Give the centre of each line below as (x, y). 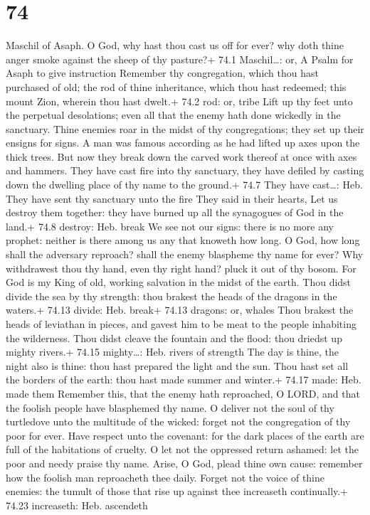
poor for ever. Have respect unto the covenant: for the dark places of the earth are (185, 435)
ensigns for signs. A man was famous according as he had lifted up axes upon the (183, 143)
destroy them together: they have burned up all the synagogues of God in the (175, 212)
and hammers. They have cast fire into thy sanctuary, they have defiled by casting (185, 170)
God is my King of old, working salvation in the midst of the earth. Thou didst (179, 282)
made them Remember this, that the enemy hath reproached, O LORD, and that (183, 393)
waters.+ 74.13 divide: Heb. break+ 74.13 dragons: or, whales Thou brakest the (180, 310)
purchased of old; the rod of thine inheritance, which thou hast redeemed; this (176, 86)
